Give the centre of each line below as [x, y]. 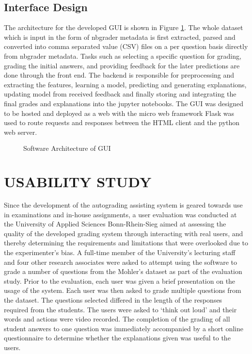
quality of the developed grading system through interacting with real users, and [124, 233]
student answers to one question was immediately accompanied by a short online [124, 328]
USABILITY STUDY [78, 182]
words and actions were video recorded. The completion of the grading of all [117, 319]
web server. [21, 132]
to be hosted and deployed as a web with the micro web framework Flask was [119, 113]
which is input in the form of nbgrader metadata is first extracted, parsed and [120, 37]
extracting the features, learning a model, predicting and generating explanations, [125, 84]
